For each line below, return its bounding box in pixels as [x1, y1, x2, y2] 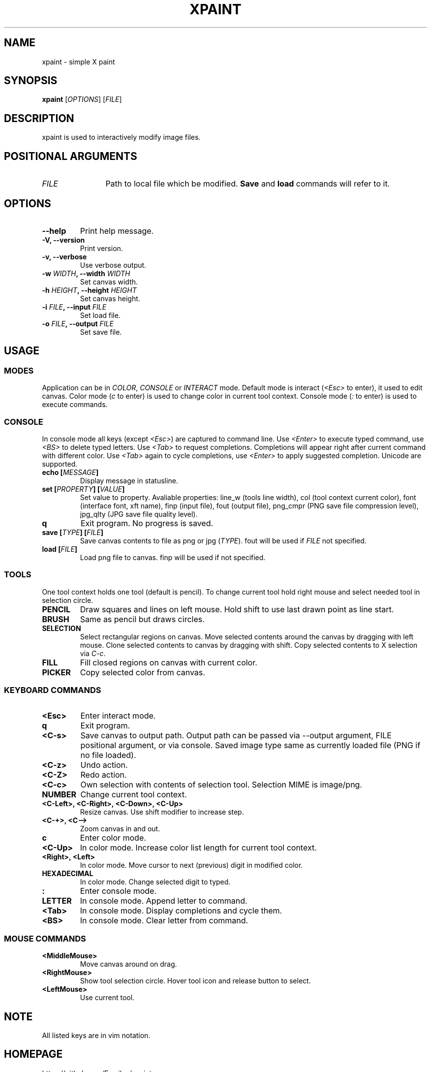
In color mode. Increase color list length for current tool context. [80, 843, 317, 853]
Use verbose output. [80, 260, 147, 269]
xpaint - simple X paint [42, 57, 115, 66]
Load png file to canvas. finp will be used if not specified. [80, 553, 266, 562]
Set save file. [80, 327, 122, 336]
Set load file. [80, 311, 121, 319]
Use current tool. [80, 993, 135, 1002]
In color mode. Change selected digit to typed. [80, 878, 231, 886]
